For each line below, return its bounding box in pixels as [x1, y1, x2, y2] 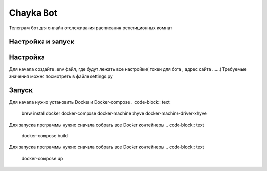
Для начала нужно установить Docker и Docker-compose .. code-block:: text [9, 99, 170, 105]
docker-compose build [21, 132, 68, 138]
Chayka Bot [9, 7, 58, 18]
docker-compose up [21, 155, 63, 161]
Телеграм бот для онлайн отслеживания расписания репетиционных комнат [9, 25, 173, 31]
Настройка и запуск [9, 38, 75, 46]
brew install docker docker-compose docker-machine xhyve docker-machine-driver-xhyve [21, 110, 207, 116]
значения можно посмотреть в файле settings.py [9, 73, 113, 79]
